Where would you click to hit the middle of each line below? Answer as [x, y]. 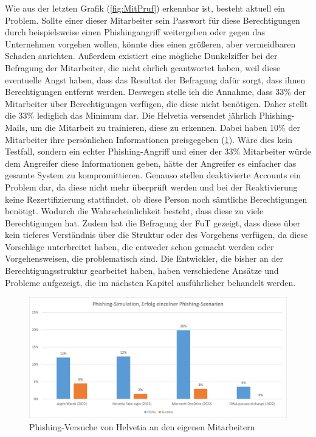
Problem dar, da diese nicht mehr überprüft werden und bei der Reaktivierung [151, 187]
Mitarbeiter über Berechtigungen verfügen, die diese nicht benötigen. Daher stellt [156, 103]
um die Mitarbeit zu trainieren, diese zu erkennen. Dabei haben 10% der [165, 127]
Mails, [16, 127]
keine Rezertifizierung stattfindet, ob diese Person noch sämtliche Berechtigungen [156, 199]
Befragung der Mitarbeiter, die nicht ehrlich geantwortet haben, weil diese [143, 67]
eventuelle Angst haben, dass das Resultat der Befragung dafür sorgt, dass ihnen [155, 79]
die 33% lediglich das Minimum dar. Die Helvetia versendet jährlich [131, 115]
